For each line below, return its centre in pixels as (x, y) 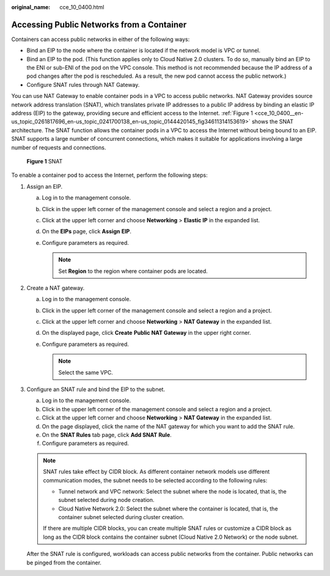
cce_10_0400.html (82, 7)
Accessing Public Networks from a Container (99, 24)
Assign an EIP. (45, 186)
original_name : (31, 7)
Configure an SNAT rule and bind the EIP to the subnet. (96, 389)
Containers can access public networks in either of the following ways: (101, 39)
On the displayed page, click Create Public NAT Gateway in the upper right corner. (146, 333)
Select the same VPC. (86, 372)
